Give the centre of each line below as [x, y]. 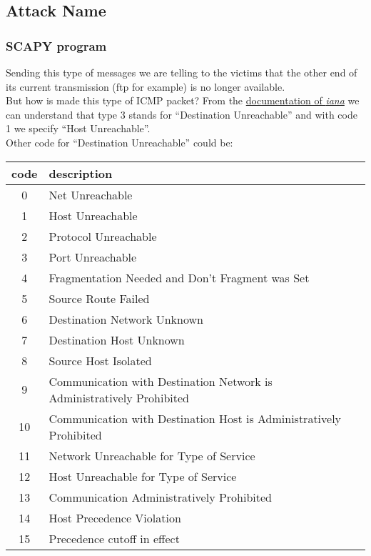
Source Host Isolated [100, 360]
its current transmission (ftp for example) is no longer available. [146, 86]
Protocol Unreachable [103, 236]
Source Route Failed [99, 298]
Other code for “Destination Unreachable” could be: [120, 142]
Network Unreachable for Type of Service [152, 455]
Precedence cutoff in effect [114, 538]
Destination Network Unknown [126, 319]
